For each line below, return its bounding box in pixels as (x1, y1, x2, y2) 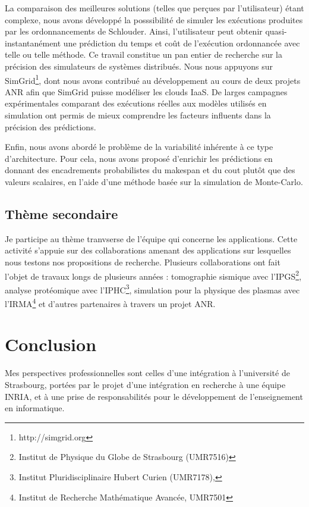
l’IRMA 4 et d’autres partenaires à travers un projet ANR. (5, 296, 216, 309)
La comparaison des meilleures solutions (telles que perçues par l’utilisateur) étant (5, 2, 304, 14)
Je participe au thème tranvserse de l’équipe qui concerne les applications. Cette (5, 232, 298, 245)
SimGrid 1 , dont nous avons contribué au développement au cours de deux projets (5, 72, 301, 86)
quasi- (265, 25, 287, 37)
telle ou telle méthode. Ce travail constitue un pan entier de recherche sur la (5, 48, 282, 61)
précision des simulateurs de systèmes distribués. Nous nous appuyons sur (5, 60, 273, 72)
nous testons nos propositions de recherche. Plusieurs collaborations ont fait (5, 255, 280, 268)
